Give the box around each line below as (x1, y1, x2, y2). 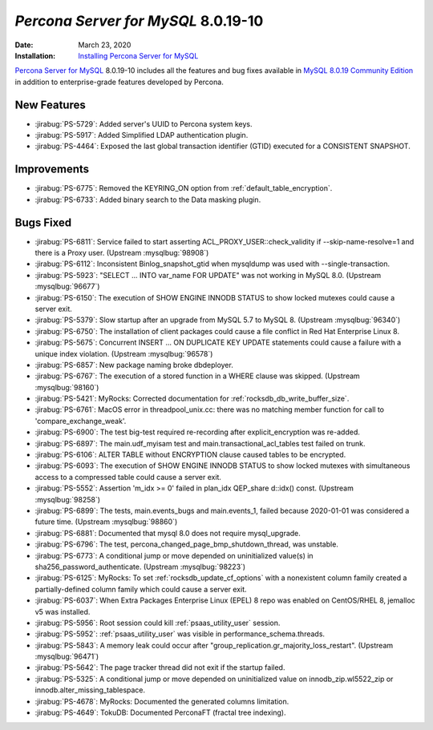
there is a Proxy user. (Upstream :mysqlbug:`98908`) (34, 248, 209, 257)
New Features (14, 98, 86, 111)
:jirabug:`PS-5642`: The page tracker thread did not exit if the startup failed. (34, 663, 285, 672)
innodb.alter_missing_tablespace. (34, 685, 146, 695)
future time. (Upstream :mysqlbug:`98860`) (34, 517, 178, 526)
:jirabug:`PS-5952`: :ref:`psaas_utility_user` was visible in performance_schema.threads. (34, 629, 325, 639)
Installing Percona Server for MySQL (78, 50, 199, 60)
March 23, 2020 (78, 40, 132, 50)
